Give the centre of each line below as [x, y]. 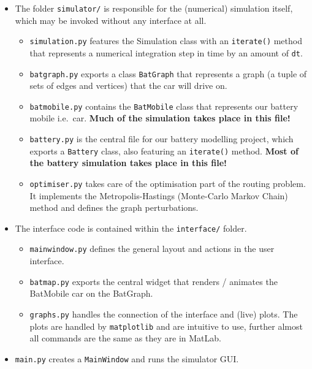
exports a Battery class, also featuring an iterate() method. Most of [164, 150]
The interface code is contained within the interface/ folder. [131, 228]
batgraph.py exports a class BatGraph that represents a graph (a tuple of [168, 73]
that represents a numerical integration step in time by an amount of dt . [166, 52]
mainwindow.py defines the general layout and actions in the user [152, 249]
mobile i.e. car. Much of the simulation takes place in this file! [160, 118]
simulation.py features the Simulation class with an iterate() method [166, 41]
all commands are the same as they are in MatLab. [125, 338]
